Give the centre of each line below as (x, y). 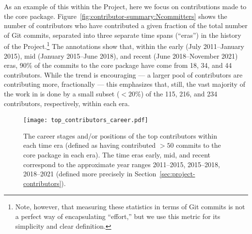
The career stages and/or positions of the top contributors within (120, 135)
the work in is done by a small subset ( (62, 94)
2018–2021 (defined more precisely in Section (90, 174)
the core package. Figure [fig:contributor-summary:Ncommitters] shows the (116, 16)
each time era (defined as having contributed (90, 145)
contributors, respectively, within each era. (67, 103)
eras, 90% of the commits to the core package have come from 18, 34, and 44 (118, 65)
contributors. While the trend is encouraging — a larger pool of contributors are (123, 74)
